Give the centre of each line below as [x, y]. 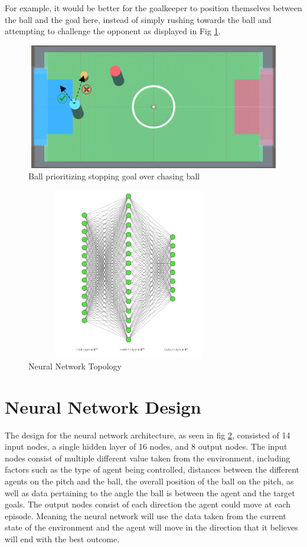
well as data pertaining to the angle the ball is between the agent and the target [150, 492]
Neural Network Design [103, 406]
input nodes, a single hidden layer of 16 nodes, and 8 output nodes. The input [146, 446]
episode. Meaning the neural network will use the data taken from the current [146, 515]
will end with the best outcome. [62, 538]
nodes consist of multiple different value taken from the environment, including [148, 458]
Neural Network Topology [75, 366]
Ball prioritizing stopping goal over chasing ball [114, 176]
